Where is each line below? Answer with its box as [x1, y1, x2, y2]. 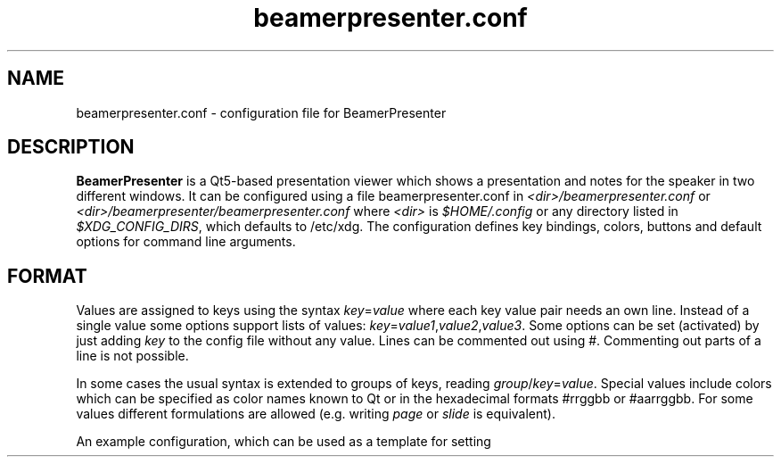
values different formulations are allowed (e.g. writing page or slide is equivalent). [76, 406, 555, 422]
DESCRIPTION [7, 136, 135, 159]
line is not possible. [76, 348, 189, 364]
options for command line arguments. [76, 234, 296, 250]
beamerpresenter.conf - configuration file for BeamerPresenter [76, 104, 447, 120]
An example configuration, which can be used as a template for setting [76, 434, 491, 450]
